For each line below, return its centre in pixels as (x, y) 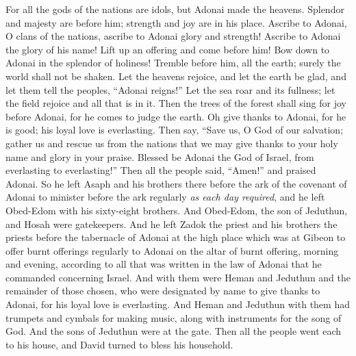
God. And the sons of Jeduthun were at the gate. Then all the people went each (174, 331)
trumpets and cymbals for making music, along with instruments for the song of (174, 317)
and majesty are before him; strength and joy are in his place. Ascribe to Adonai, (176, 22)
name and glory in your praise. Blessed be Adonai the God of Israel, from (160, 156)
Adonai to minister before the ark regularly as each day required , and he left (165, 197)
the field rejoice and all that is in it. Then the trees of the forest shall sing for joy (176, 103)
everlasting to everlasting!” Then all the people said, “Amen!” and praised (161, 170)
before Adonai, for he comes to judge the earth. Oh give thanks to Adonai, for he (176, 116)
